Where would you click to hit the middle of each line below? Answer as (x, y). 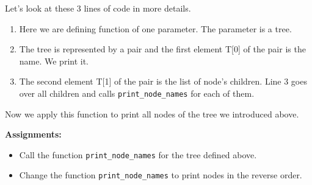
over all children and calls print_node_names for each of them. (137, 93)
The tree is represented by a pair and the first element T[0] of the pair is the (162, 49)
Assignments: (33, 134)
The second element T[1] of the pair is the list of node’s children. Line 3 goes (163, 81)
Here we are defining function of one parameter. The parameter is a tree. (155, 28)
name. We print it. (54, 61)
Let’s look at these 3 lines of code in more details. (98, 8)
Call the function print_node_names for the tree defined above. (138, 154)
